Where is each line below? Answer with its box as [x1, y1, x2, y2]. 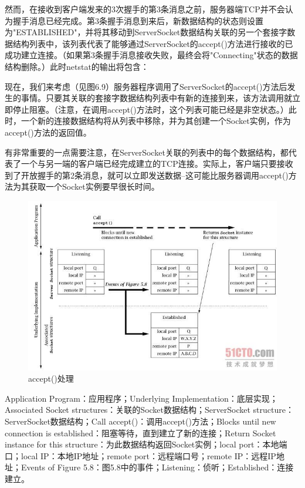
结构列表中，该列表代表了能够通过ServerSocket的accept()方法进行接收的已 [12, 37, 293, 49]
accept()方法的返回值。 [5, 126, 91, 138]
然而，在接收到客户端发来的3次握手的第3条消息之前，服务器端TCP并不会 [5, 3, 285, 15]
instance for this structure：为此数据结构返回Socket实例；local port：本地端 [5, 438, 287, 450]
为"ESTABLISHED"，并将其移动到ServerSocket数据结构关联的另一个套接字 [5, 26, 287, 38]
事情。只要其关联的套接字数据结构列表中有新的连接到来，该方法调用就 [21, 92, 292, 104]
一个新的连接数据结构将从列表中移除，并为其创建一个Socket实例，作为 [21, 115, 291, 127]
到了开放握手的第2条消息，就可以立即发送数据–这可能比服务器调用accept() [5, 169, 289, 181]
